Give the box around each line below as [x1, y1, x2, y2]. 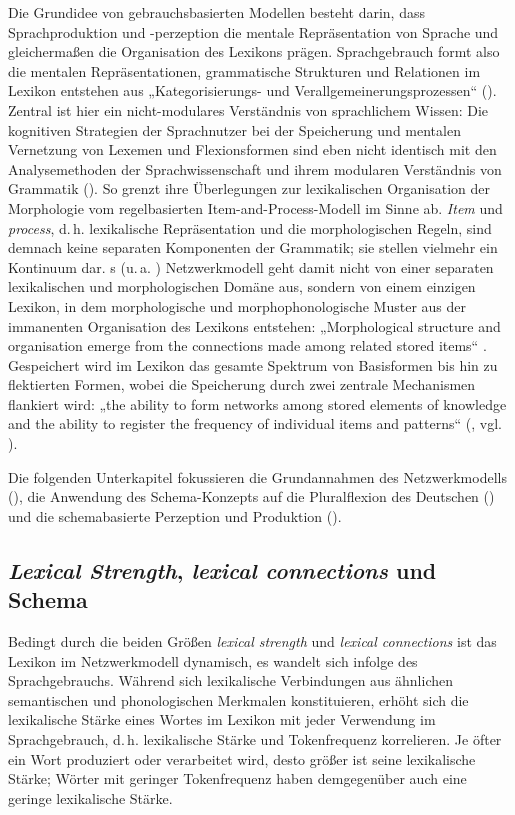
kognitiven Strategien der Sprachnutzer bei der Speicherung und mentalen [8, 119, 461, 140]
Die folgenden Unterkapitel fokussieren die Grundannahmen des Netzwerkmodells [8, 466, 507, 487]
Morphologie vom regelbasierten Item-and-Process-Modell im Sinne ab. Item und [8, 197, 503, 218]
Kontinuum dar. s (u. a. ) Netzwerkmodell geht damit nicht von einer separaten [8, 256, 494, 277]
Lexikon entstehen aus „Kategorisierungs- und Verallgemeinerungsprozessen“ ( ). [8, 80, 497, 101]
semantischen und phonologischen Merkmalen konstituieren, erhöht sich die [8, 689, 469, 710]
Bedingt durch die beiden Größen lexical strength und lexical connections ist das [8, 631, 497, 652]
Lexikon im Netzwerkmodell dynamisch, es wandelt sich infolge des [8, 650, 418, 671]
